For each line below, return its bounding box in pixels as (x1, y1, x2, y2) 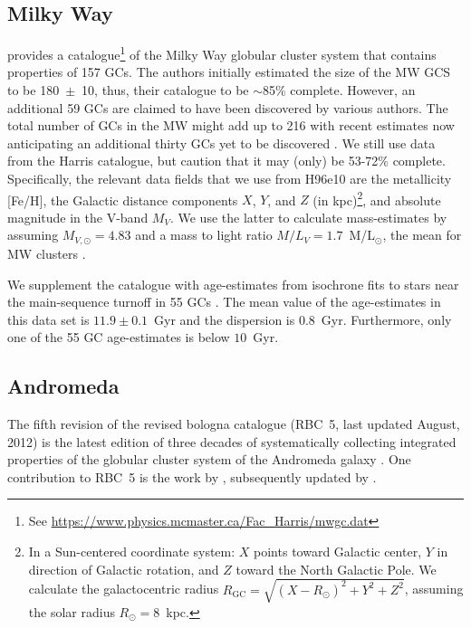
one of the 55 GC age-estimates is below (7, 328, 230, 347)
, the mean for (382, 225, 462, 244)
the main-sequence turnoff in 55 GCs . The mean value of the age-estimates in (7, 292, 441, 311)
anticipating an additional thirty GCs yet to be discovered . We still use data (7, 133, 436, 152)
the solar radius (28, 602, 115, 621)
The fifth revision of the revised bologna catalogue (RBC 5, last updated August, (7, 414, 460, 433)
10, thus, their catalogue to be (82, 81, 249, 100)
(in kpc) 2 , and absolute (312, 187, 441, 209)
